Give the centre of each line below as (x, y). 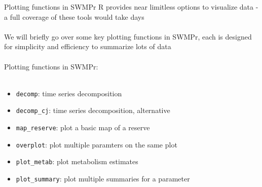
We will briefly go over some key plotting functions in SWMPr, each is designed (128, 36)
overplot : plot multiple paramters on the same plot (97, 144)
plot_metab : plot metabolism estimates (77, 161)
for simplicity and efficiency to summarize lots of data (88, 46)
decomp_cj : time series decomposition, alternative (93, 110)
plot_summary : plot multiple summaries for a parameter (103, 179)
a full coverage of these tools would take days (74, 16)
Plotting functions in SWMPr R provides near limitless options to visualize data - (131, 7)
